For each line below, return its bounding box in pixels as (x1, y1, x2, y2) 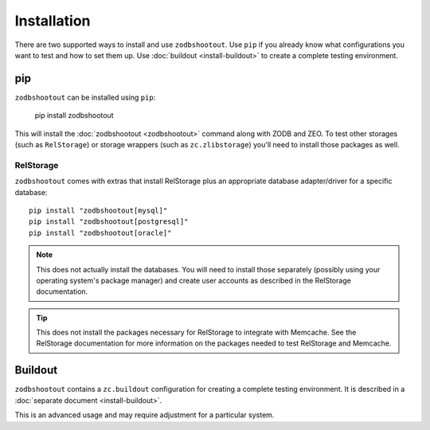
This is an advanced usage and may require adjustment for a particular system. (14, 410, 275, 420)
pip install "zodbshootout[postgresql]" (29, 217, 189, 226)
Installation (14, 12, 91, 29)
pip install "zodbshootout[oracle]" (29, 228, 172, 237)
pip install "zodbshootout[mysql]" (29, 205, 168, 215)
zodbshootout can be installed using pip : (14, 92, 156, 102)
